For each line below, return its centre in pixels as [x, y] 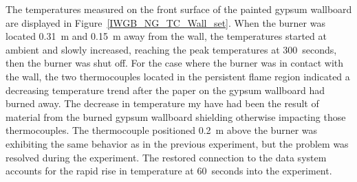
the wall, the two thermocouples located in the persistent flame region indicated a [178, 76]
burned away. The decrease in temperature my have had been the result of [162, 103]
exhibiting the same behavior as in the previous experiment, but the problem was [177, 143]
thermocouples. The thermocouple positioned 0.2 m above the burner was [162, 130]
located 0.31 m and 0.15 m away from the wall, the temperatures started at [166, 36]
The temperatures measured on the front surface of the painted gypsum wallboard [179, 9]
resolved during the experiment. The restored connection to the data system [166, 157]
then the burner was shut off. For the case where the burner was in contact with [175, 63]
